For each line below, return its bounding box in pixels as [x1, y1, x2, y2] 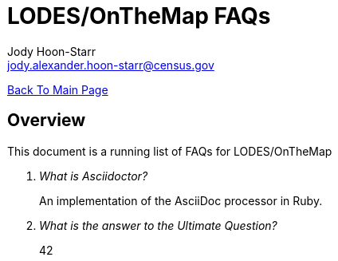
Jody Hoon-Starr [7, 44, 96, 58]
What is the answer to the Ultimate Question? [39, 218, 277, 232]
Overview [7, 110, 86, 131]
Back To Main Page [7, 82, 108, 97]
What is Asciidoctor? [39, 168, 148, 183]
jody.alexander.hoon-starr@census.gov [7, 57, 214, 72]
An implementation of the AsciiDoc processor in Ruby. [39, 193, 323, 208]
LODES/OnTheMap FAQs [7, 2, 271, 30]
